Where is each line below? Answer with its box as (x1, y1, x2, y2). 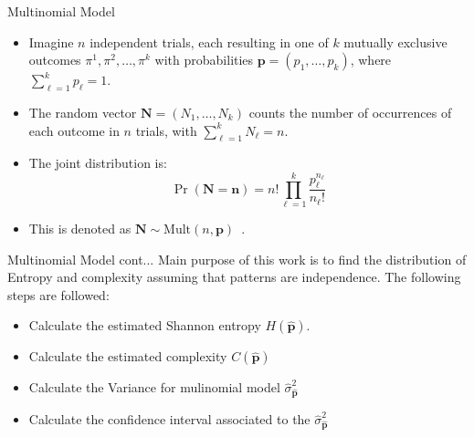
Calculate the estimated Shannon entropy (28, 316, 261, 335)
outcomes (28, 50, 81, 69)
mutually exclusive (343, 32, 448, 51)
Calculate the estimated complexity (28, 347, 227, 366)
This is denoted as (28, 219, 132, 238)
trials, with (135, 120, 197, 140)
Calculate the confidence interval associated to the (28, 410, 311, 429)
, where (350, 50, 392, 69)
